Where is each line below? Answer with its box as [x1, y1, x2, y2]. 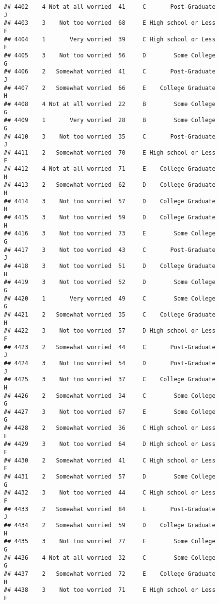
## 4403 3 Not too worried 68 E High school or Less [4, 19, 216, 27]
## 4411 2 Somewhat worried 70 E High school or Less [4, 149, 216, 156]
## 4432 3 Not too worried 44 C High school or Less [4, 489, 216, 497]
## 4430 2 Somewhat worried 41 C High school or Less [4, 457, 216, 464]
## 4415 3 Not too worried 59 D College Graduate [4, 214, 216, 221]
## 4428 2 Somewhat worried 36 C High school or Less [4, 425, 216, 432]
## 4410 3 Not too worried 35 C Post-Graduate [4, 133, 216, 140]
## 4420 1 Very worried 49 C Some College [4, 295, 216, 302]
